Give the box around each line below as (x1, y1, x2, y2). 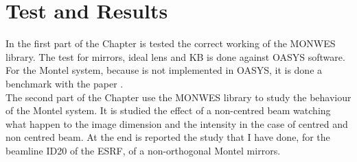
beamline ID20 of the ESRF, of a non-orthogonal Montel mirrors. (5, 143, 281, 157)
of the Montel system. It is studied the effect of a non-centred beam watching (5, 103, 331, 118)
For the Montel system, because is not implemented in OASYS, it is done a (5, 63, 323, 77)
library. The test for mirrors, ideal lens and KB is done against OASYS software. (5, 49, 345, 64)
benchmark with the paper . (5, 76, 124, 90)
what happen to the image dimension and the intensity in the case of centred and (5, 116, 348, 131)
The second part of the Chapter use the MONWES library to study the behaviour (5, 90, 352, 104)
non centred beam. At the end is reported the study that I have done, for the (5, 130, 330, 144)
